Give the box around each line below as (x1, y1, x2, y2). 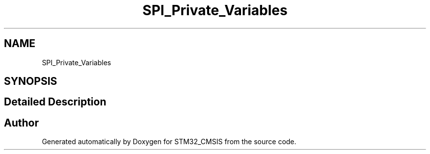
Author (4, 116, 39, 129)
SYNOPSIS (4, 75, 57, 88)
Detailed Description (4, 96, 107, 108)
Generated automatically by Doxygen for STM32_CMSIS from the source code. (42, 137, 296, 146)
